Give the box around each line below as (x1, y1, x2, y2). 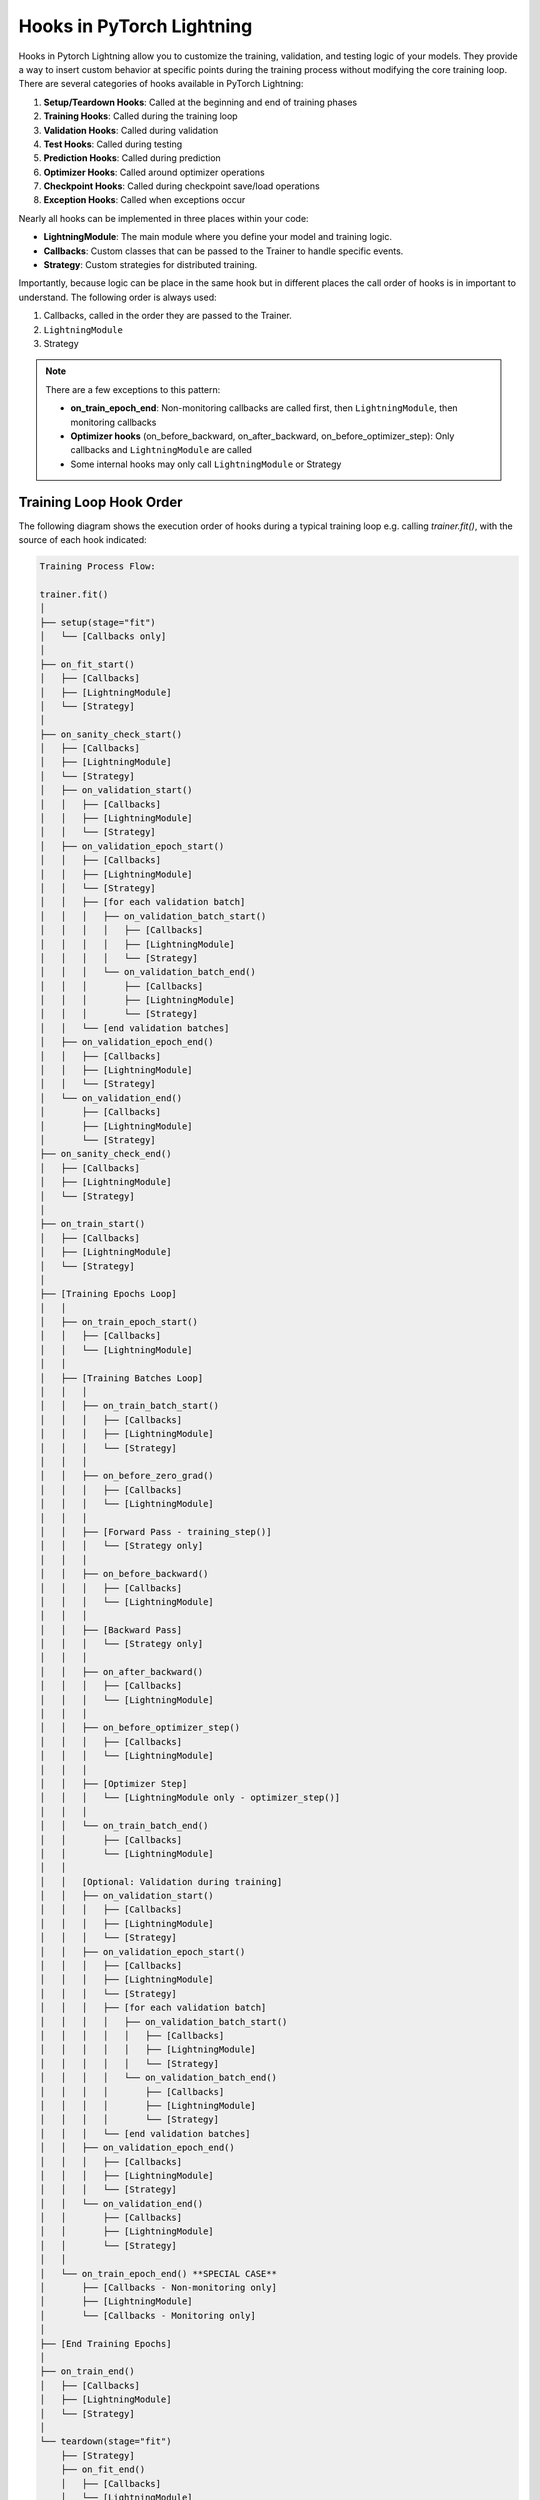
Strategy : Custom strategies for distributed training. (43, 259, 258, 271)
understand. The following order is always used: (18, 291, 217, 303)
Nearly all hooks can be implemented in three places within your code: (18, 212, 309, 224)
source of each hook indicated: (18, 534, 147, 545)
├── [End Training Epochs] (39, 2338, 172, 2349)
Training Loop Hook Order (18, 493, 184, 510)
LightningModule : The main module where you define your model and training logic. (43, 231, 392, 243)
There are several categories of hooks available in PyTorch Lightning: (18, 78, 304, 90)
